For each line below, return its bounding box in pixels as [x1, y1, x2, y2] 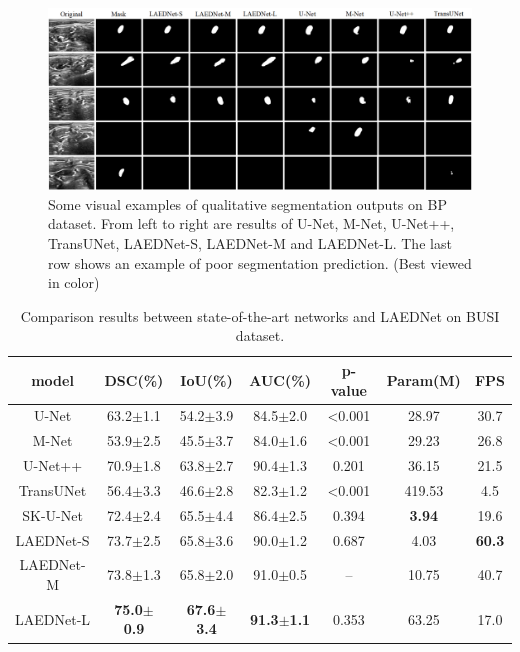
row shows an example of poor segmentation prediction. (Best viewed [48, 252, 472, 273]
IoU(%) [180, 369, 233, 390]
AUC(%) [249, 369, 311, 390]
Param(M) [386, 369, 461, 390]
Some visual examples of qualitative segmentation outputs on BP [48, 193, 447, 214]
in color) [48, 272, 100, 293]
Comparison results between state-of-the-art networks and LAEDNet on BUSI [20, 305, 500, 326]
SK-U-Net [22, 504, 83, 525]
